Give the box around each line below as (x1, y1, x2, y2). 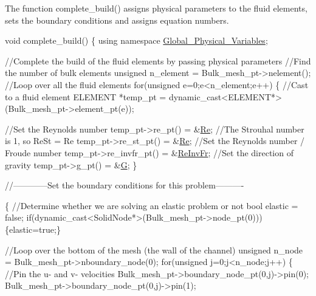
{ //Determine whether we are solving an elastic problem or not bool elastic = (5, 199, 298, 212)
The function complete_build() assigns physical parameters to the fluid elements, (5, 2, 307, 14)
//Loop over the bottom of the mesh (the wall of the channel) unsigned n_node (5, 243, 303, 256)
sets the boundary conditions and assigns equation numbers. (5, 13, 229, 26)
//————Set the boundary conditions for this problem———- (5, 179, 244, 191)
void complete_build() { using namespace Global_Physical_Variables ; (5, 34, 268, 47)
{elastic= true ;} (5, 222, 61, 235)
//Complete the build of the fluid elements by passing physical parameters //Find (5, 54, 311, 67)
